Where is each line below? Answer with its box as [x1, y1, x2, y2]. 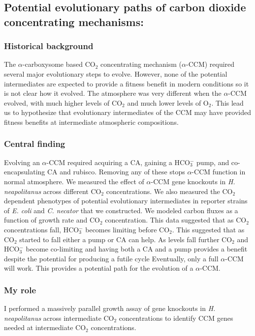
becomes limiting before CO [85, 224, 170, 234]
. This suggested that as [172, 224, 245, 234]
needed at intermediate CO [4, 322, 86, 333]
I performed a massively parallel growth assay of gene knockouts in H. [4, 303, 216, 313]
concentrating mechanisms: [4, 14, 144, 29]
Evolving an [4, 157, 40, 167]
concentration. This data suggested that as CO [105, 215, 247, 225]
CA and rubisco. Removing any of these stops [47, 167, 185, 177]
